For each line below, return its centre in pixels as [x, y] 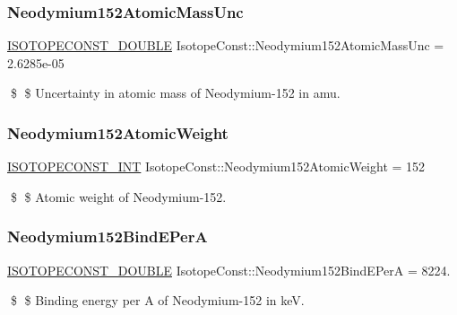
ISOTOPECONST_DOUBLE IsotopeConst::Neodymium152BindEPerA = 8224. [229, 270]
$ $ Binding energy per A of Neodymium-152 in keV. [157, 300]
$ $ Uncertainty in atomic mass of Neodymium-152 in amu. [175, 93]
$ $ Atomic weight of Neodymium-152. [118, 196]
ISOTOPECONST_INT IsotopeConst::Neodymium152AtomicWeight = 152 [216, 166]
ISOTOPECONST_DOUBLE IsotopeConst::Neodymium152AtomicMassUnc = [226, 45]
